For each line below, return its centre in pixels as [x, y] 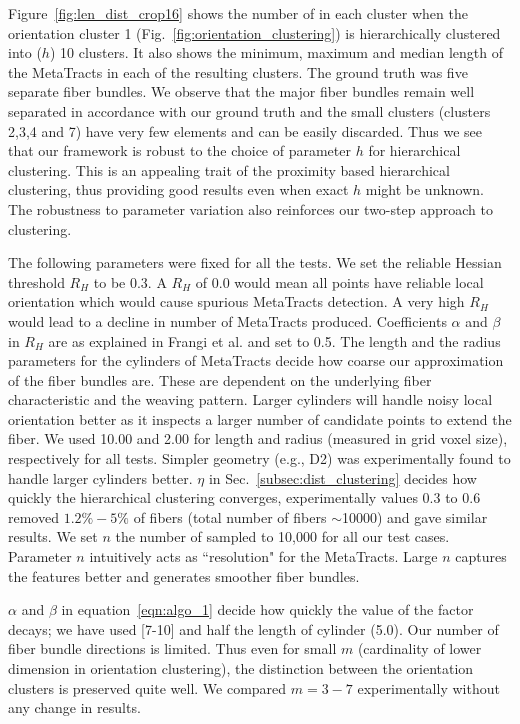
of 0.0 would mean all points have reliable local [339, 281]
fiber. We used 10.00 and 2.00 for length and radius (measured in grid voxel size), [258, 438]
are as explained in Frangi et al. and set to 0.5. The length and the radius [274, 340]
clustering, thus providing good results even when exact [178, 189]
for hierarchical [414, 150]
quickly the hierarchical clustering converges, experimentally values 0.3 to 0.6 [244, 497]
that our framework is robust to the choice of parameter [179, 150]
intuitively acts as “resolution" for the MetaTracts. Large [263, 556]
